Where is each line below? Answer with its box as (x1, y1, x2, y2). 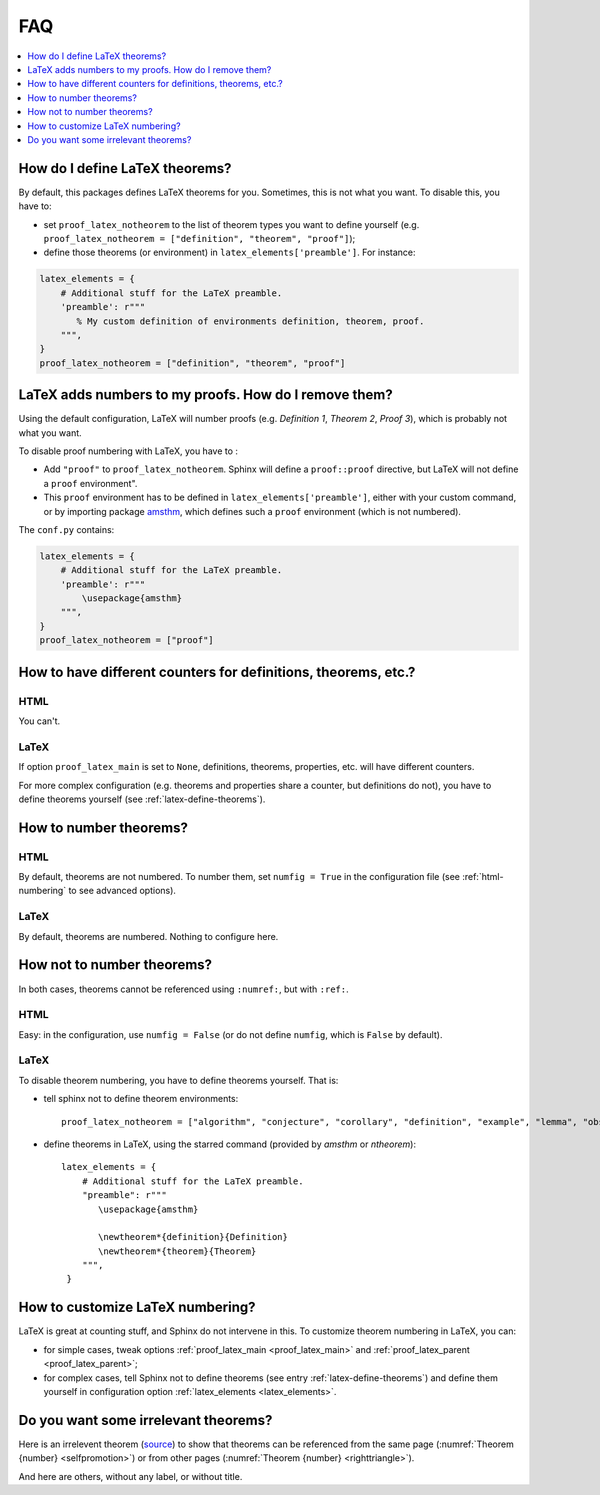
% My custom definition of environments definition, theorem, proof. (76, 315, 425, 327)
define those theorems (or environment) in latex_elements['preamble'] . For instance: (43, 246, 416, 259)
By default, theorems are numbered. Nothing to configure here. (18, 930, 279, 942)
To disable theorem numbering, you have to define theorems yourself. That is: (18, 1074, 339, 1086)
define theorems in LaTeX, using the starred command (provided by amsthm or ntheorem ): (43, 1138, 417, 1150)
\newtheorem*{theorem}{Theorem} (98, 1245, 257, 1257)
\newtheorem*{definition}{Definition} (98, 1231, 289, 1243)
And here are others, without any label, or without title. (18, 1470, 243, 1482)
